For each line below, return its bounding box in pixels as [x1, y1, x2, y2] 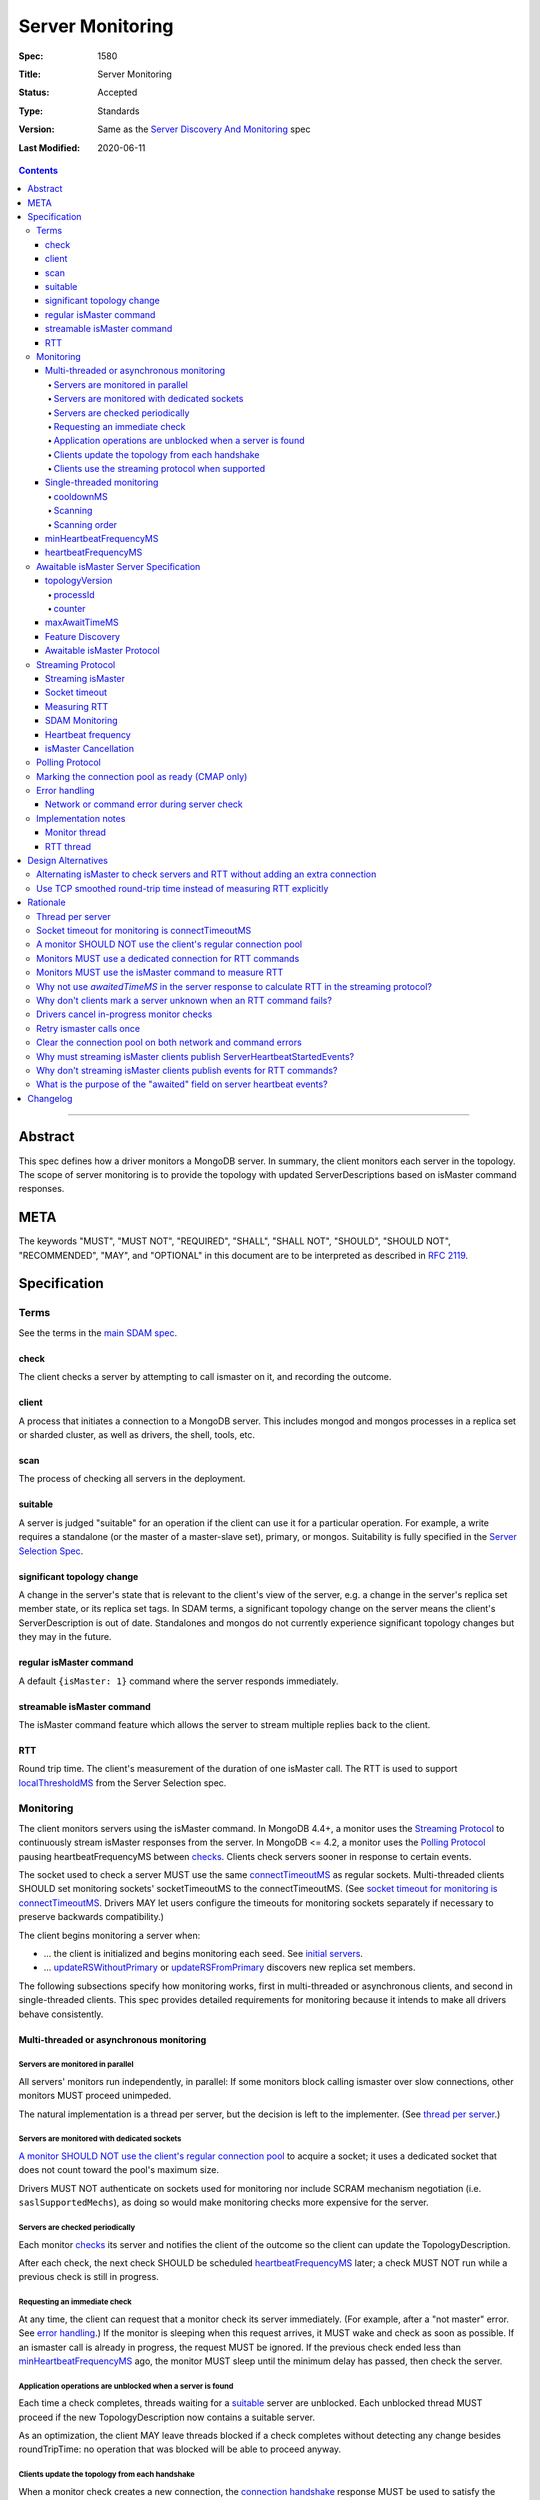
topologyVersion [45, 575, 113, 587]
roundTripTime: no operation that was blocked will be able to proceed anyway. [18, 2443, 342, 2455]
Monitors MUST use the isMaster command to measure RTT [36, 966, 284, 979]
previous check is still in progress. [18, 2271, 159, 2283]
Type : [18, 105, 44, 117]
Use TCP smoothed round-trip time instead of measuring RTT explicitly [36, 882, 329, 894]
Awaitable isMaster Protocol [45, 645, 160, 657]
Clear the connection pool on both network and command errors [36, 1036, 302, 1049]
